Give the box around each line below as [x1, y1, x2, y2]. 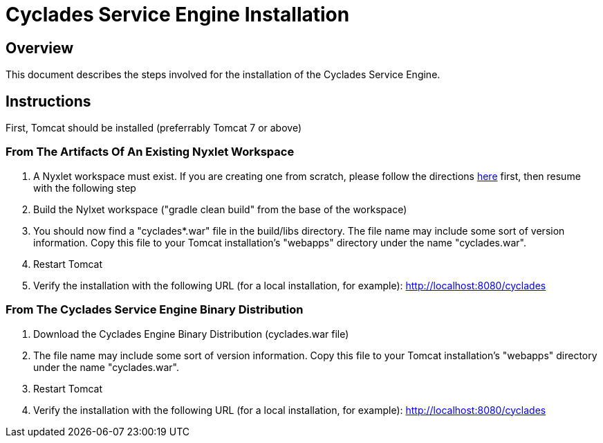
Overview [6, 39, 74, 57]
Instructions [6, 92, 91, 110]
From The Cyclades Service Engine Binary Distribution [6, 302, 304, 317]
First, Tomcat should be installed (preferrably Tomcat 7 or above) [6, 122, 302, 134]
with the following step [33, 181, 136, 194]
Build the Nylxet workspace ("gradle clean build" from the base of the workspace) [33, 203, 407, 215]
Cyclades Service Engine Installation [6, 3, 350, 26]
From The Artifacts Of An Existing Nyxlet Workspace [6, 145, 295, 159]
